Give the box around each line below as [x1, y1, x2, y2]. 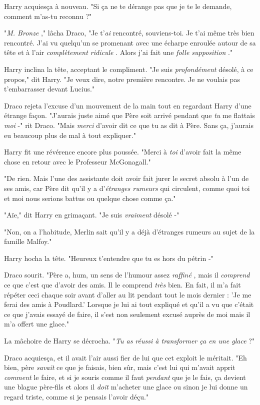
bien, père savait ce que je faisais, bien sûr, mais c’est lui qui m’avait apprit [4, 362, 235, 372]
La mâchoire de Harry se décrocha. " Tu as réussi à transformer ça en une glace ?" [4, 335, 255, 346]
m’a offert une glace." [4, 318, 69, 329]
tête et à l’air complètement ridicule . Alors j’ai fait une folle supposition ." [4, 47, 233, 57]
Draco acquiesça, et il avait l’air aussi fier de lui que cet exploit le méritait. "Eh [4, 352, 247, 362]
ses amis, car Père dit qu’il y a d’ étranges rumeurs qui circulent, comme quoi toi [4, 182, 250, 193]
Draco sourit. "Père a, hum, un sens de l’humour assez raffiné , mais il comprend [4, 269, 250, 280]
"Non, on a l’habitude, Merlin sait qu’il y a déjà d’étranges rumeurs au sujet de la [4, 226, 255, 236]
